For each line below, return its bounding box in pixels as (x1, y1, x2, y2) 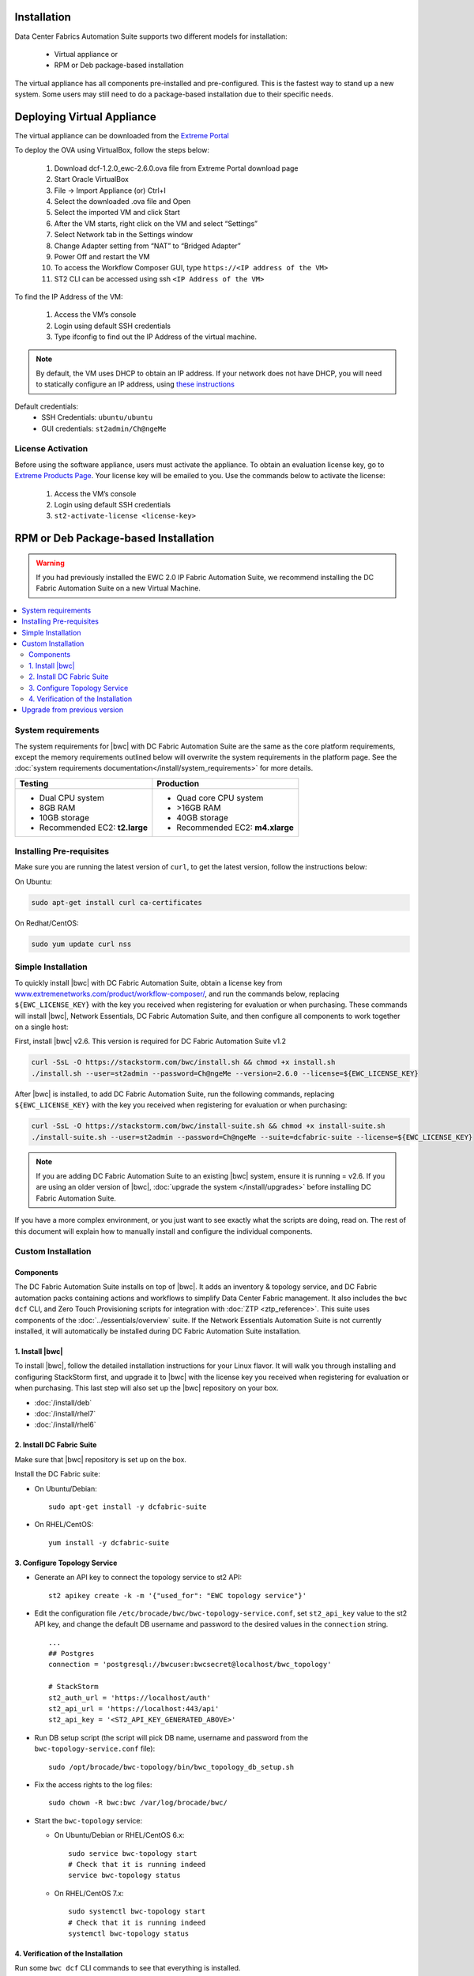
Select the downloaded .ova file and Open (54, 196, 191, 206)
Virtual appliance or (54, 49, 118, 58)
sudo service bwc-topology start (68, 1849, 197, 1857)
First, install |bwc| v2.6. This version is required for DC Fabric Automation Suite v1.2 (14, 1036, 287, 1046)
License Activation (14, 443, 88, 454)
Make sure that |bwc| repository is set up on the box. (14, 1454, 187, 1464)
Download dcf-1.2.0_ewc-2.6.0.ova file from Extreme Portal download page (54, 163, 299, 173)
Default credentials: (14, 402, 79, 411)
